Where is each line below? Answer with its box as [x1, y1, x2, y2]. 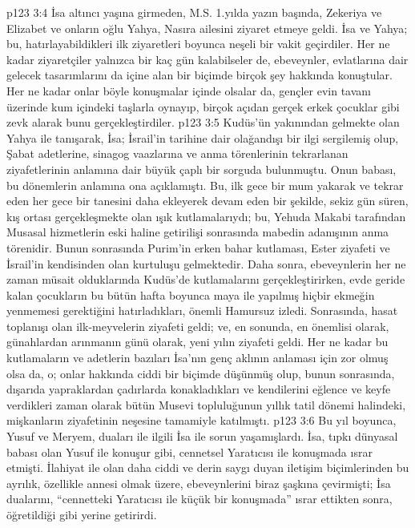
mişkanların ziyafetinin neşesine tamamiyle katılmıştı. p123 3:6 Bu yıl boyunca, [6, 412, 397, 429]
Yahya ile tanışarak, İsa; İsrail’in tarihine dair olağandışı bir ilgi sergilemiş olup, [6, 129, 399, 146]
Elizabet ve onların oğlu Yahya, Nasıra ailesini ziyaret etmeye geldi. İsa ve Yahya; [6, 19, 408, 36]
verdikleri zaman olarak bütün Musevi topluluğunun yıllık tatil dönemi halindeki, [6, 396, 406, 413]
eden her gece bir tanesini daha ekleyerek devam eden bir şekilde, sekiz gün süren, [6, 192, 409, 209]
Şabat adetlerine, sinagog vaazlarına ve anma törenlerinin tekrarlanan [6, 145, 349, 162]
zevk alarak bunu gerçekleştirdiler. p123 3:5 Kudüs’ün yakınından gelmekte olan [6, 114, 400, 131]
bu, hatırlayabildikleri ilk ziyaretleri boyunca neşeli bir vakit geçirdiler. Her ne [6, 35, 390, 52]
